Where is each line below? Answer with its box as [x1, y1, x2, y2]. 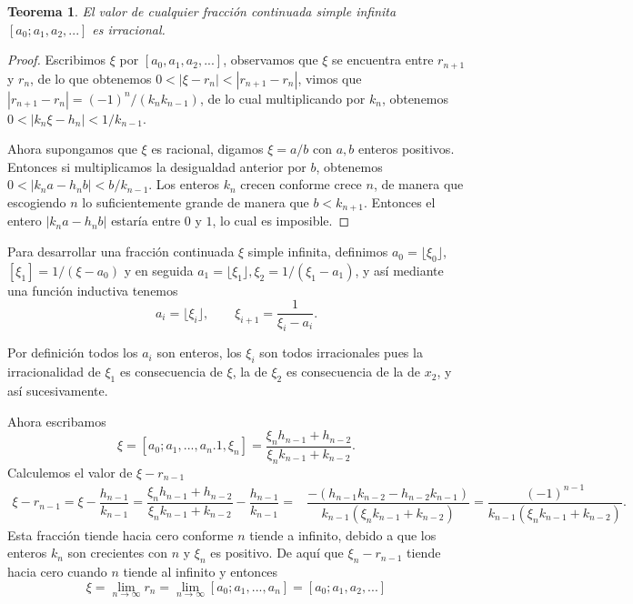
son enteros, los [156, 343, 242, 362]
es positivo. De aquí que [210, 543, 344, 562]
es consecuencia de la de [286, 362, 421, 381]
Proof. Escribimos [7, 50, 106, 69]
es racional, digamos [151, 139, 264, 158]
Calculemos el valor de [7, 462, 133, 481]
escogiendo [7, 193, 66, 212]
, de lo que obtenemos [30, 68, 152, 87]
